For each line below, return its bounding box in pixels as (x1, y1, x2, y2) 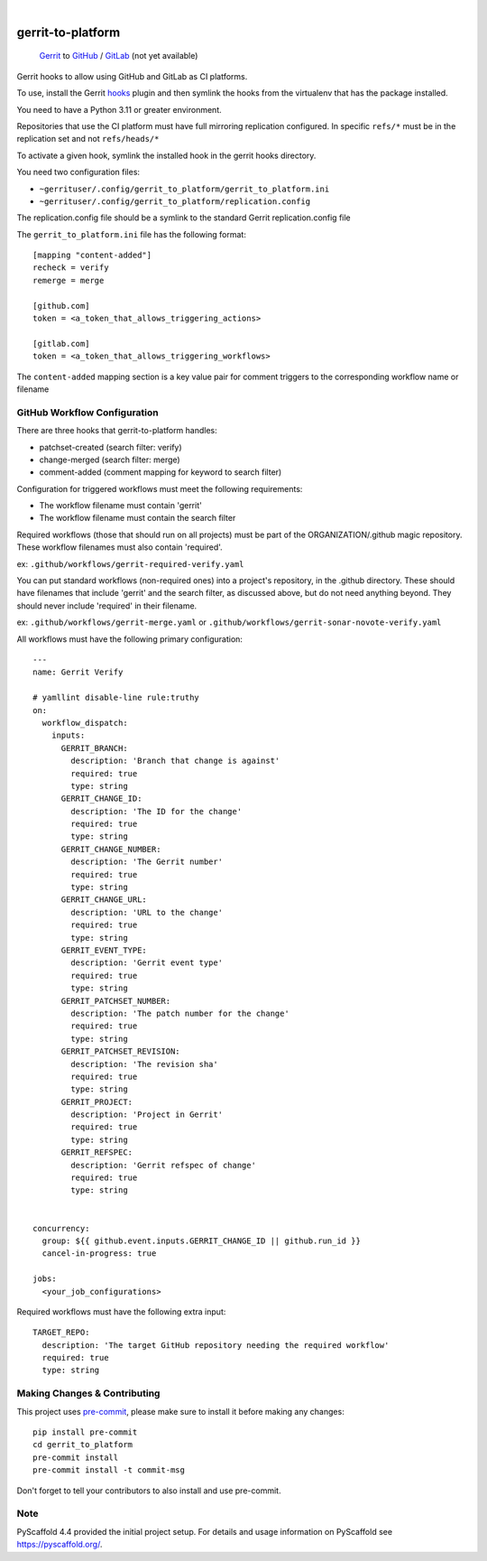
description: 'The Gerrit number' (70, 857, 224, 867)
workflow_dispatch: (41, 718, 128, 728)
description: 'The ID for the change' (70, 806, 243, 816)
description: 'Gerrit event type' (70, 958, 224, 968)
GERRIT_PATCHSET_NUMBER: (60, 996, 171, 1006)
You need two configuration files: (16, 167, 140, 178)
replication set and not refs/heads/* (16, 134, 160, 144)
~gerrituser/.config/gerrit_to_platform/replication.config (39, 196, 311, 207)
